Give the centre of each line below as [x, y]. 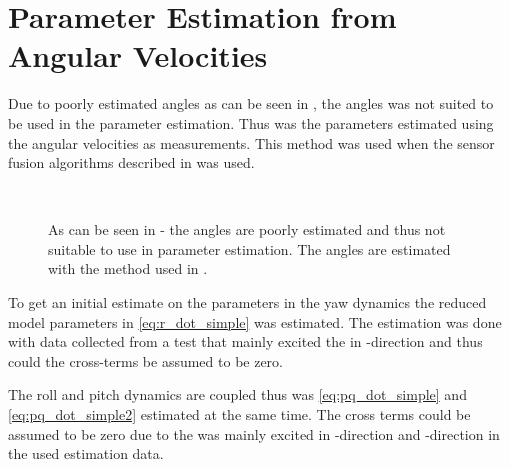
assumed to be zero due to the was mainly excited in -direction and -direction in [254, 433]
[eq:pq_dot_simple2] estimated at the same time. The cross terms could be [239, 414]
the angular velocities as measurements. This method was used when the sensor [251, 142]
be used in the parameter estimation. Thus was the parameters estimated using [251, 122]
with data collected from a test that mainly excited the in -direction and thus [245, 341]
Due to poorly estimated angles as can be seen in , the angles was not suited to [251, 103]
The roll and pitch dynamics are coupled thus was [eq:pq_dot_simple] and [237, 394]
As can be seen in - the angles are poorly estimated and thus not [247, 229]
